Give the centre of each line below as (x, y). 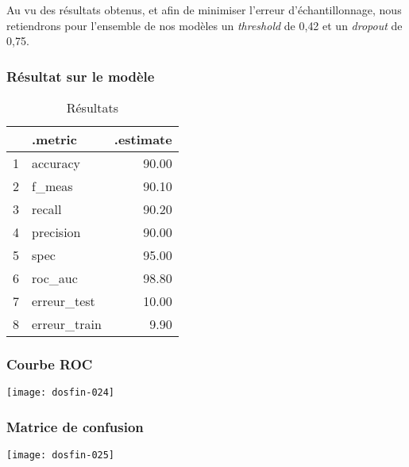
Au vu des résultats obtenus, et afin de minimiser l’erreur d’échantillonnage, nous (204, 10)
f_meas (52, 186)
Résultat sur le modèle (81, 76)
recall (47, 209)
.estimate (143, 139)
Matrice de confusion (75, 426)
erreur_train (67, 324)
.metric (54, 139)
